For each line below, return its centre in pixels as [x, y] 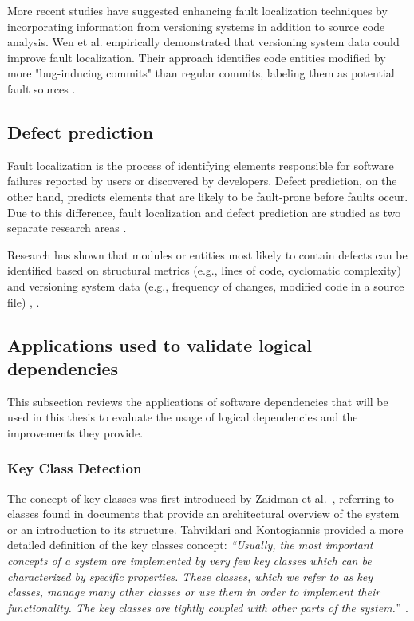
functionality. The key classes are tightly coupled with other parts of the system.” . [208, 607]
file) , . [24, 301]
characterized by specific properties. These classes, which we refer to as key [190, 576]
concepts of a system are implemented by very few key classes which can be [189, 561]
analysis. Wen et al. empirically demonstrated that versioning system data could [203, 42]
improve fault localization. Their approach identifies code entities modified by [197, 57]
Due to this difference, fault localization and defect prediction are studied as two [204, 212]
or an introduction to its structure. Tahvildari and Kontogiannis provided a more [205, 529]
